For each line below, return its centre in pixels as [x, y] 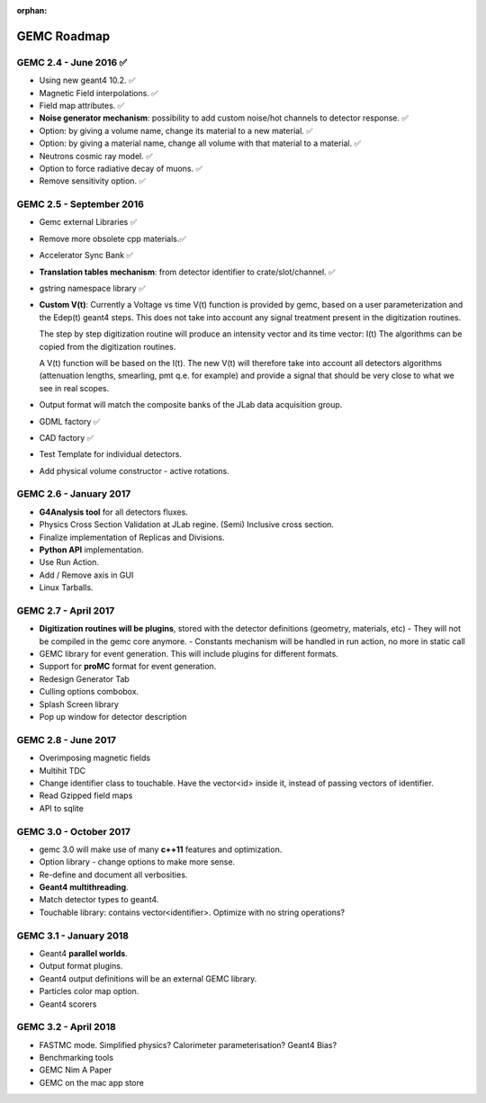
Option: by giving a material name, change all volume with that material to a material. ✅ [200, 143]
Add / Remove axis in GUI [86, 575]
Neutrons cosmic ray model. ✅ [96, 156]
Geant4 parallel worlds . [83, 953]
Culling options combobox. [89, 692]
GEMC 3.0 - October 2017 [73, 831]
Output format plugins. [81, 966]
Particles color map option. [89, 991]
